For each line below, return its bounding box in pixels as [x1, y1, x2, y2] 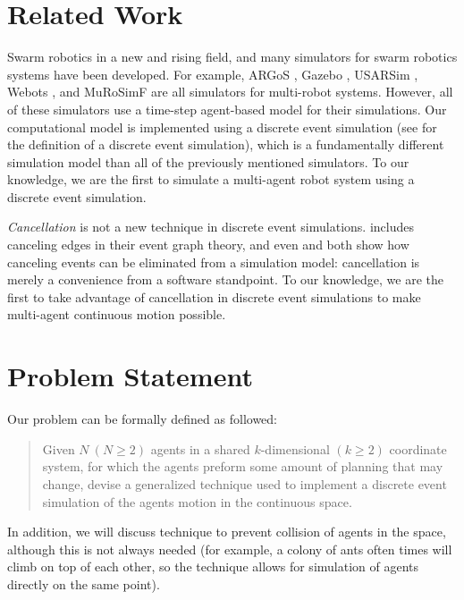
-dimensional [260, 439, 330, 458]
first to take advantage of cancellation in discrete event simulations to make [7, 287, 421, 306]
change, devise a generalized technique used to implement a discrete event [42, 474, 447, 493]
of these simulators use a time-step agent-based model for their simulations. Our [7, 99, 447, 118]
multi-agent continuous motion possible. [7, 305, 226, 324]
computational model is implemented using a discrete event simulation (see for [7, 117, 437, 136]
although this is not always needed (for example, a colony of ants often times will [7, 539, 452, 558]
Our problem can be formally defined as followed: [7, 410, 277, 428]
